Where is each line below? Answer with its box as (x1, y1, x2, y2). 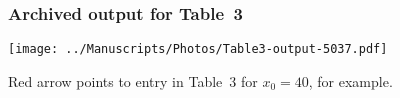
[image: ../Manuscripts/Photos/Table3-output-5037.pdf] (8, 42, 388, 57)
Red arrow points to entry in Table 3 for (8, 70, 258, 91)
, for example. (308, 70, 393, 91)
